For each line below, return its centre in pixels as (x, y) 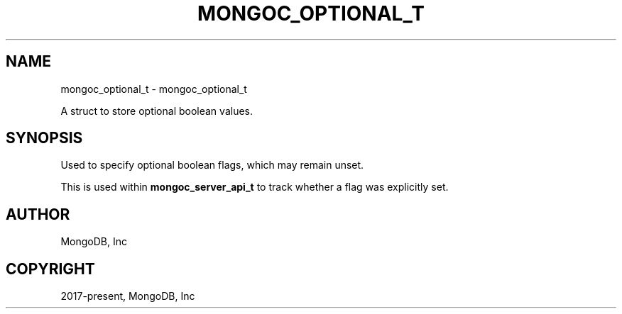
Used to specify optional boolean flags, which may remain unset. (212, 165)
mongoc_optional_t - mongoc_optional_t (154, 89)
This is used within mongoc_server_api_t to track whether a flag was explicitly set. (255, 187)
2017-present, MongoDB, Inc (128, 296)
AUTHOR (38, 214)
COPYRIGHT (50, 269)
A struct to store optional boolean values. (157, 111)
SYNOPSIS (44, 138)
